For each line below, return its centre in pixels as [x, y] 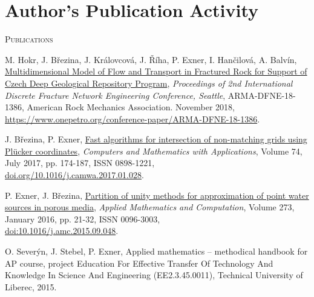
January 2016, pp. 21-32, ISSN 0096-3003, [83, 219]
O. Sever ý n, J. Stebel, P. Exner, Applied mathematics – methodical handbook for [156, 251]
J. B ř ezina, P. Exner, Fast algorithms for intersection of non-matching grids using [156, 139]
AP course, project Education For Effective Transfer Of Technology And [139, 263]
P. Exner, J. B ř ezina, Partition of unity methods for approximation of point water [157, 195]
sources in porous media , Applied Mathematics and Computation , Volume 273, [150, 207]
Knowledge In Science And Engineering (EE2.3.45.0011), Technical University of [154, 275]
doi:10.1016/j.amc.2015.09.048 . [62, 231]
